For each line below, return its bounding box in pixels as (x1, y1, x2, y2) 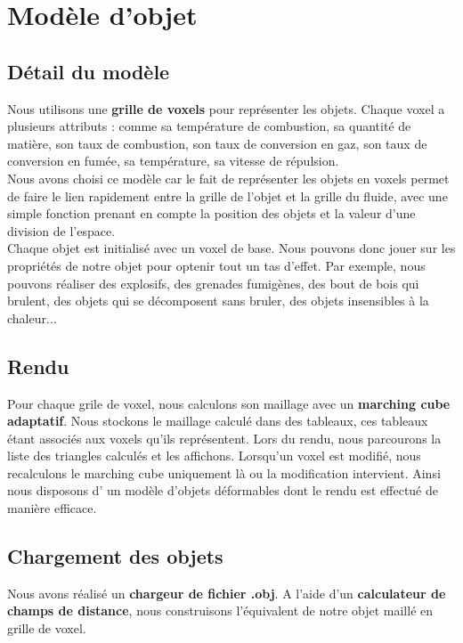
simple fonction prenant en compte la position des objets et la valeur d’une (7, 204, 416, 223)
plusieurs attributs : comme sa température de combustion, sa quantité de (7, 117, 411, 135)
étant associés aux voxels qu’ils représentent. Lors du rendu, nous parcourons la (7, 428, 442, 447)
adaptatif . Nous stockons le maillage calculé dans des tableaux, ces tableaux (7, 411, 428, 430)
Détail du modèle (7, 57, 170, 85)
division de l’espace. (7, 221, 116, 240)
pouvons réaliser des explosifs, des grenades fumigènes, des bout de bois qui (7, 273, 419, 292)
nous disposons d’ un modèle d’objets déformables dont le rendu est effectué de (7, 481, 438, 500)
